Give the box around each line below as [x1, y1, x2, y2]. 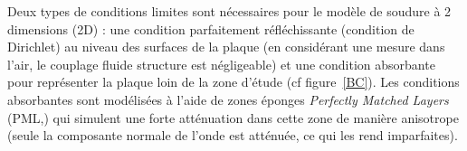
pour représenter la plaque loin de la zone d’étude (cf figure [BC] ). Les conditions [7, 72, 460, 91]
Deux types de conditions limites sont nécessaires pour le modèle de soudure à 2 [7, 2, 452, 20]
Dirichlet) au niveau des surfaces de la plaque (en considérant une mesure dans [7, 37, 445, 56]
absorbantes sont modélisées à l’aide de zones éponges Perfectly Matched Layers [7, 90, 449, 109]
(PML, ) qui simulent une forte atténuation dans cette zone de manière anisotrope [7, 108, 459, 127]
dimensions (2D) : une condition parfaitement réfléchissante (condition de [7, 19, 415, 38]
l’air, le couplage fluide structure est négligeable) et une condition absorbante [7, 54, 435, 73]
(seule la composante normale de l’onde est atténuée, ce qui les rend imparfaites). [7, 126, 458, 145]
